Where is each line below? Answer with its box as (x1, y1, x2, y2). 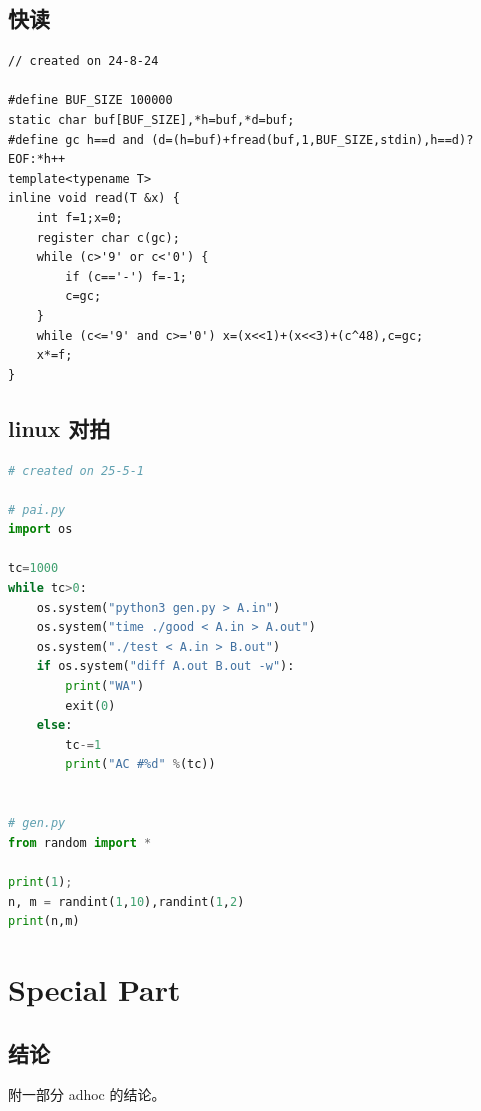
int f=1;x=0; (36, 210, 123, 225)
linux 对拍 (8, 412, 111, 443)
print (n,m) (8, 914, 80, 929)
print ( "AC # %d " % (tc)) (65, 757, 216, 772)
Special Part (8, 968, 181, 1009)
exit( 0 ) (65, 698, 116, 713)
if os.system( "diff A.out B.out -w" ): (36, 659, 295, 674)
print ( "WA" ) (65, 679, 145, 694)
